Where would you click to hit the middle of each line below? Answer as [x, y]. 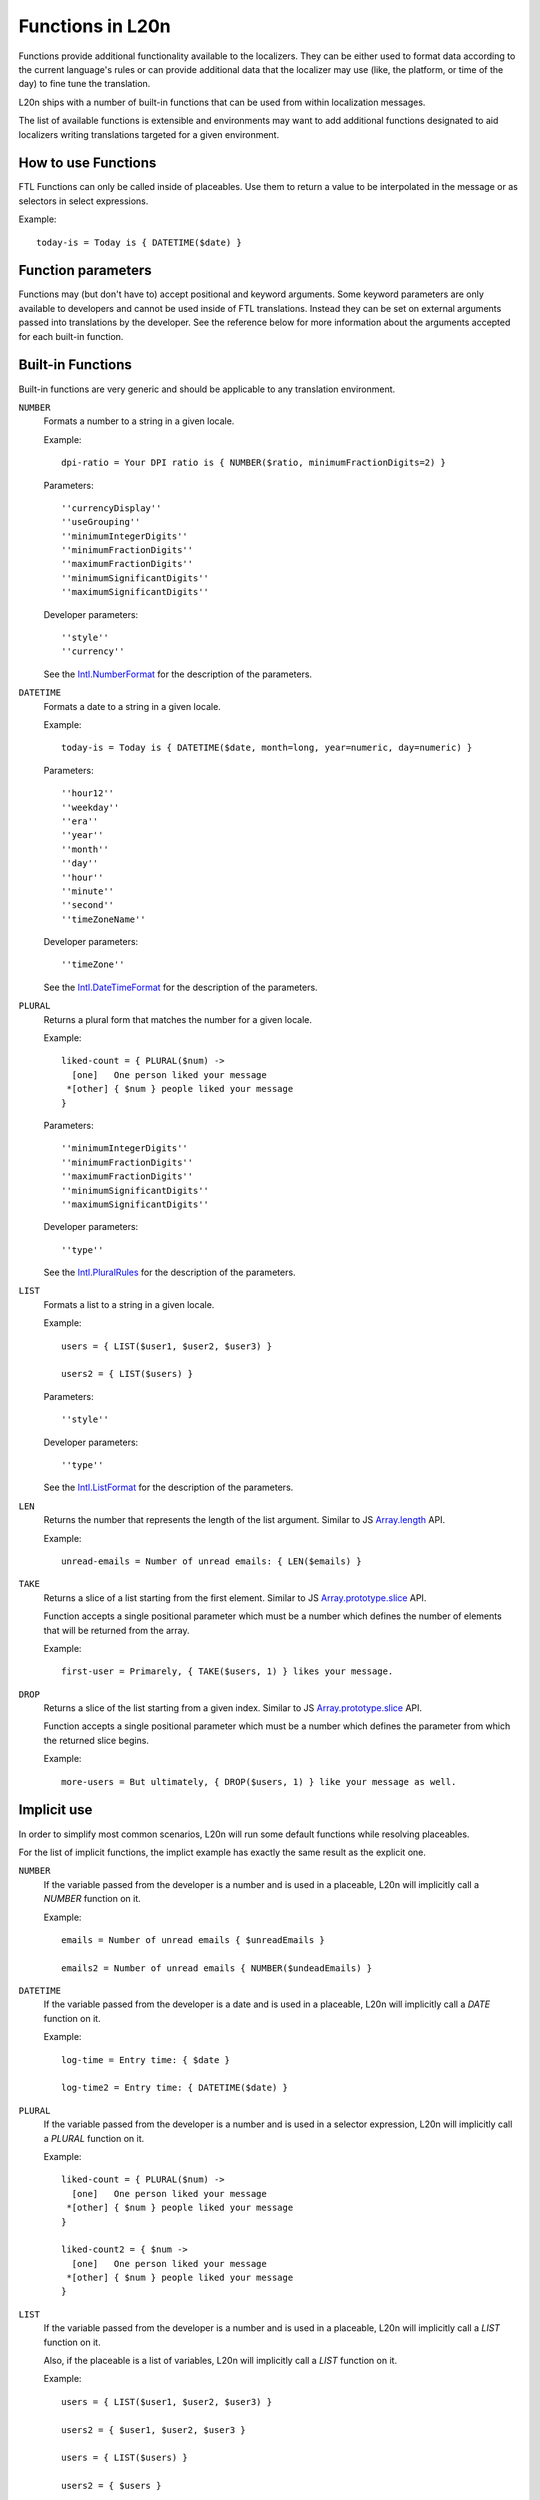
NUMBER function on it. [92, 1899]
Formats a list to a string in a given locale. [129, 1304]
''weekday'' [90, 807]
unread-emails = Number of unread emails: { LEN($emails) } [211, 1561]
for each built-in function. [71, 336]
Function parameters [85, 270]
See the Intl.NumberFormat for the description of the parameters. [178, 674]
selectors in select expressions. [83, 201]
